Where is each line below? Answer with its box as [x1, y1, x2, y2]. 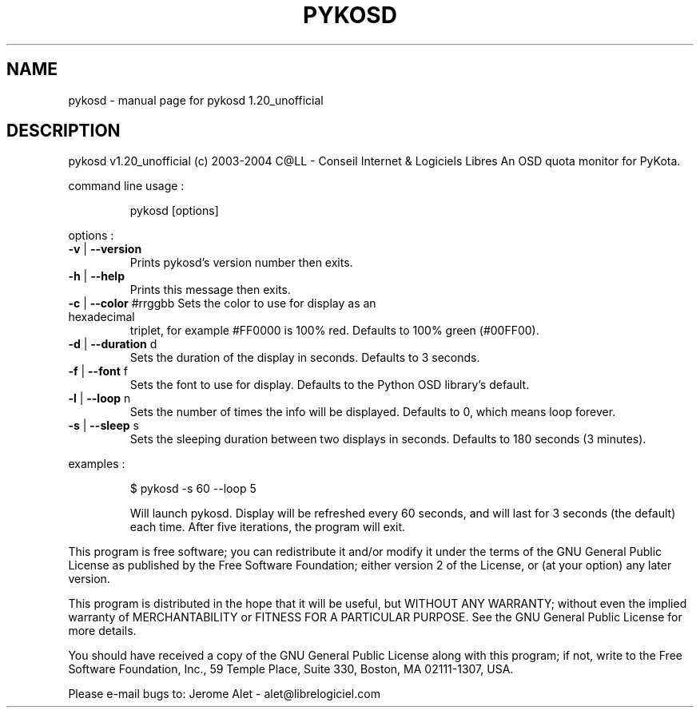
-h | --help [68, 269, 125, 284]
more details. [68, 624, 137, 638]
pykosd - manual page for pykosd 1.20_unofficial [68, 93, 324, 107]
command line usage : [68, 179, 185, 193]
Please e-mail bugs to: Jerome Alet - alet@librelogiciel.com [68, 687, 380, 701]
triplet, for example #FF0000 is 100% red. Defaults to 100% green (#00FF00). [129, 323, 539, 338]
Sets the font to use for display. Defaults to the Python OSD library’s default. [129, 378, 530, 392]
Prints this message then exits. [129, 283, 291, 297]
